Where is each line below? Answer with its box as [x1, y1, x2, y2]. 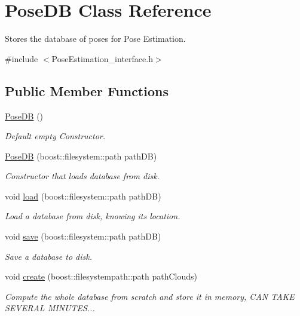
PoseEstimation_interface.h [51, 52, 153, 65]
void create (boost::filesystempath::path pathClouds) [5, 270, 198, 283]
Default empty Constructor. [5, 130, 106, 142]
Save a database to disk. [5, 250, 92, 262]
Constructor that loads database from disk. [5, 170, 160, 182]
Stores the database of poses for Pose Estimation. [5, 32, 186, 45]
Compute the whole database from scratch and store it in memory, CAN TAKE [5, 290, 295, 302]
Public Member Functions [5, 81, 169, 100]
